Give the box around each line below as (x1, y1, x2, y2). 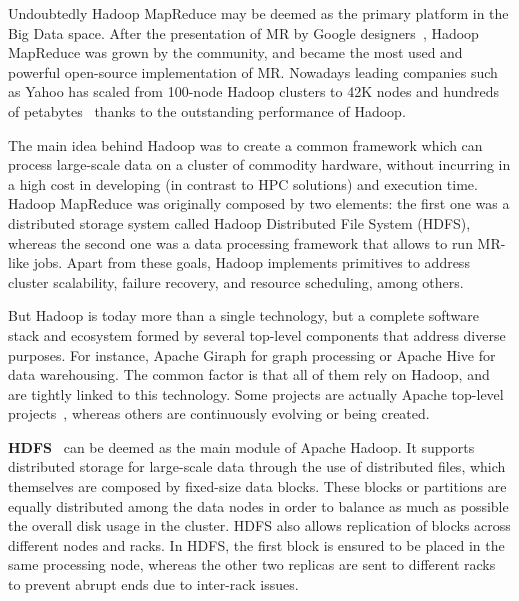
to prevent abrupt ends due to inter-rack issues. (8, 574, 299, 595)
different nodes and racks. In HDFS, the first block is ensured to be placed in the (8, 534, 505, 555)
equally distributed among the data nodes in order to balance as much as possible (8, 495, 509, 516)
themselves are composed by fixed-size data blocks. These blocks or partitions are (8, 476, 507, 497)
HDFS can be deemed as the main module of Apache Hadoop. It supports (8, 436, 475, 457)
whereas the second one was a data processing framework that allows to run (8, 232, 473, 253)
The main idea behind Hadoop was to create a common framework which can (8, 134, 483, 155)
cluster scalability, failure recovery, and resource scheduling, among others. (8, 271, 464, 292)
